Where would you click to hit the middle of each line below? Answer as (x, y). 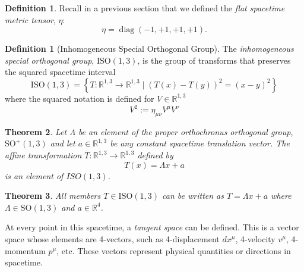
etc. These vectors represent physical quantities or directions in (176, 250)
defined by (155, 155)
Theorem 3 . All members (53, 196)
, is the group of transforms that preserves (214, 60)
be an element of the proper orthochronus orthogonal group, (186, 131)
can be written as (193, 196)
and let (63, 143)
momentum (25, 250)
